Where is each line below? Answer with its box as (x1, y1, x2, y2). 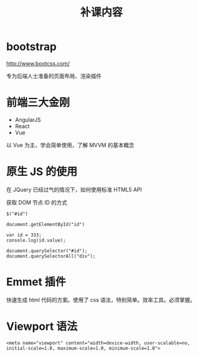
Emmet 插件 (6, 275, 66, 289)
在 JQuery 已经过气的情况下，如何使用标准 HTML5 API (6, 185, 142, 193)
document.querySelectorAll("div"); (6, 253, 96, 259)
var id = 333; (6, 232, 42, 238)
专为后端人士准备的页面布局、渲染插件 (6, 72, 101, 79)
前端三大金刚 (6, 96, 71, 109)
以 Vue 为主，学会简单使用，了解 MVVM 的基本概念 (6, 141, 135, 149)
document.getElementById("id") (6, 221, 85, 227)
